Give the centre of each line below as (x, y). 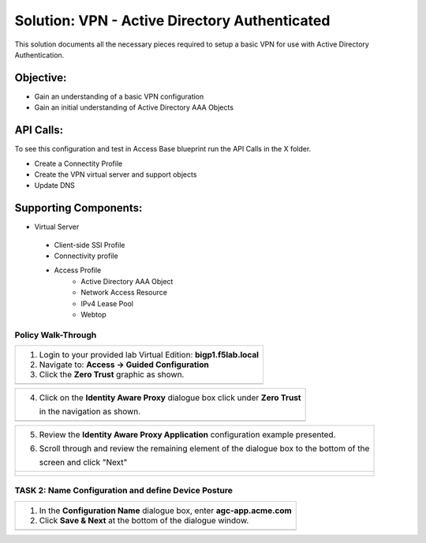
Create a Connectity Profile (78, 163)
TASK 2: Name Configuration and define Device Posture (123, 491)
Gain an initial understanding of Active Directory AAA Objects (134, 107)
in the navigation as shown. (90, 412)
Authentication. (39, 54)
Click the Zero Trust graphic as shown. (112, 375)
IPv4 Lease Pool (107, 303)
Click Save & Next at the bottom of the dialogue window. (144, 520)
